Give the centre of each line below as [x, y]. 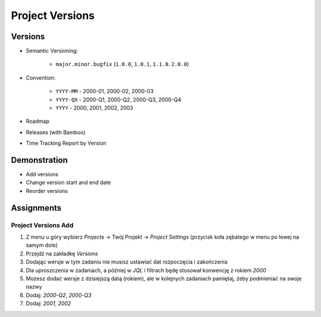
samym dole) [42, 245]
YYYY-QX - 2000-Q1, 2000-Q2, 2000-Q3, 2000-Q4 [118, 99]
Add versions [42, 175]
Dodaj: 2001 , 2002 [48, 303]
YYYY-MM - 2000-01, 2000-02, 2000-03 [105, 91]
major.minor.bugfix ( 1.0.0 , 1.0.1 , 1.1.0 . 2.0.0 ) [122, 64]
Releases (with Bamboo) [56, 132]
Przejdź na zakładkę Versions [62, 253]
